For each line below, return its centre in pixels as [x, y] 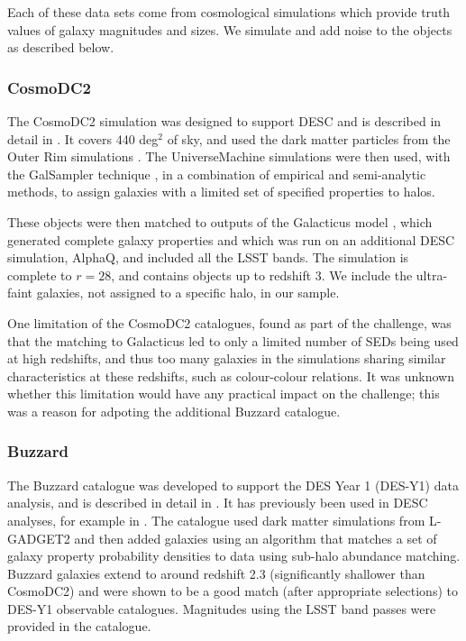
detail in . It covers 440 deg [83, 138]
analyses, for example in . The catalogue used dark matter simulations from [216, 520]
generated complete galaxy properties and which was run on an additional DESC [231, 239]
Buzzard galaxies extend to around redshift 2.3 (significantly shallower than [216, 573]
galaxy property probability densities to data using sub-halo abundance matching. [234, 556]
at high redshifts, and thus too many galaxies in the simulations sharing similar [227, 358]
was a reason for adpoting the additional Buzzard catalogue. [174, 411]
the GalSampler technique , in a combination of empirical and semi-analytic [217, 174]
